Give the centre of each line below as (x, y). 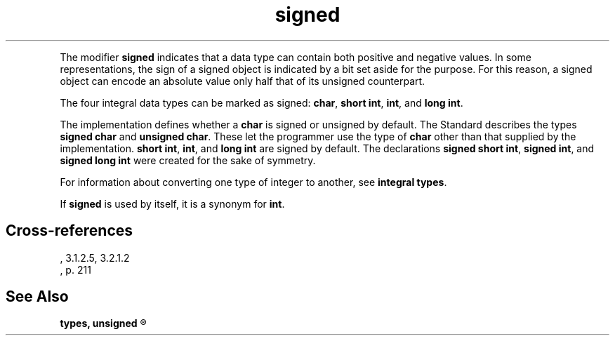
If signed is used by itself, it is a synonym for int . (172, 203)
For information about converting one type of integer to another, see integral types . (253, 182)
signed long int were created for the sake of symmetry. (188, 160)
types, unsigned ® (103, 323)
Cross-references (70, 231)
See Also (37, 297)
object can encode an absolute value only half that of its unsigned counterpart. (243, 81)
